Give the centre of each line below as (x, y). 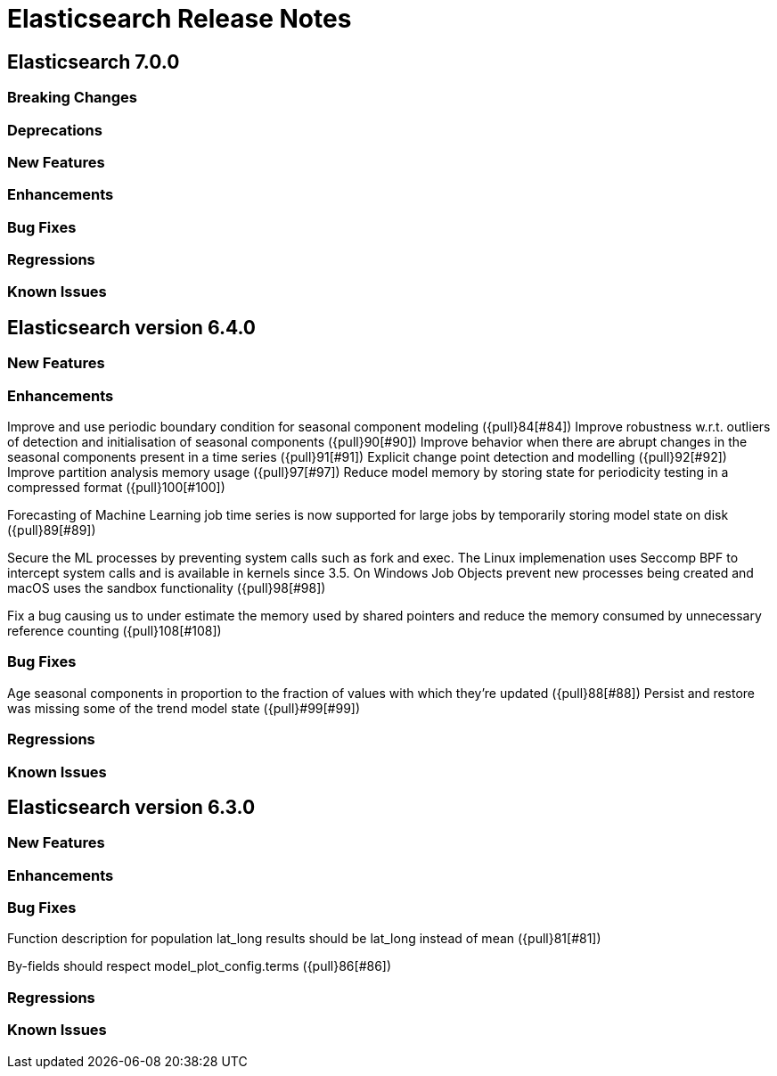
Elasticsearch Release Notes (180, 19)
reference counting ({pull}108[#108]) (115, 631)
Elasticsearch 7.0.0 (94, 62)
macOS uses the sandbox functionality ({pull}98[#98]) (167, 588)
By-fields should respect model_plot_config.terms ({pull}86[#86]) (200, 966)
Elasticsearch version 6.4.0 (131, 327)
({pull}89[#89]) (52, 530)
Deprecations (55, 130)
